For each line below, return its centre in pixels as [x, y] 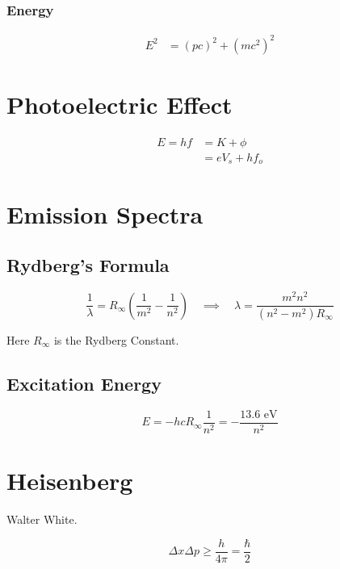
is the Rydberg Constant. [116, 339]
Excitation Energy [84, 383]
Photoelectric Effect [120, 104]
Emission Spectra [105, 213]
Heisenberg [70, 480]
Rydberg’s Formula [88, 265]
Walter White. [42, 519]
